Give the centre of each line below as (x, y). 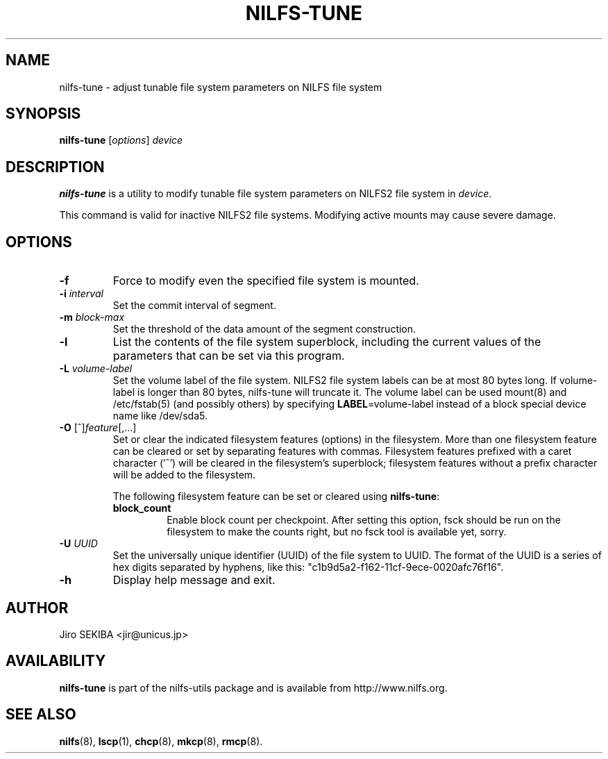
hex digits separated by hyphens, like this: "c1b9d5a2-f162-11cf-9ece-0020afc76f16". (308, 567)
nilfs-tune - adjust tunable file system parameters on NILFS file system (221, 87)
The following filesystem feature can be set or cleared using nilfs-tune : (276, 497)
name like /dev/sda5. (160, 416)
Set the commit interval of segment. (194, 306)
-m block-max (92, 317)
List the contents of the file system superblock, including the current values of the (327, 342)
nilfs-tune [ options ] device (121, 140)
